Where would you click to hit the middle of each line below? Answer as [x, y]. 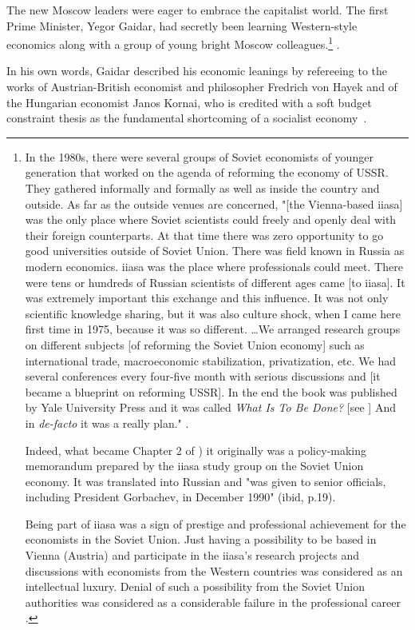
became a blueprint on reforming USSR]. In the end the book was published [211, 391]
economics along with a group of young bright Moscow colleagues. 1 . [173, 43]
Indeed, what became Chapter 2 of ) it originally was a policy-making [196, 450]
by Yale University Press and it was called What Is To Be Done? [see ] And [210, 407]
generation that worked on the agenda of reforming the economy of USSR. [207, 172]
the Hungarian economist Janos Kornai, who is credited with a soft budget [189, 102]
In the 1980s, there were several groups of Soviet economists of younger [199, 156]
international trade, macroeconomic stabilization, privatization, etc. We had [211, 360]
